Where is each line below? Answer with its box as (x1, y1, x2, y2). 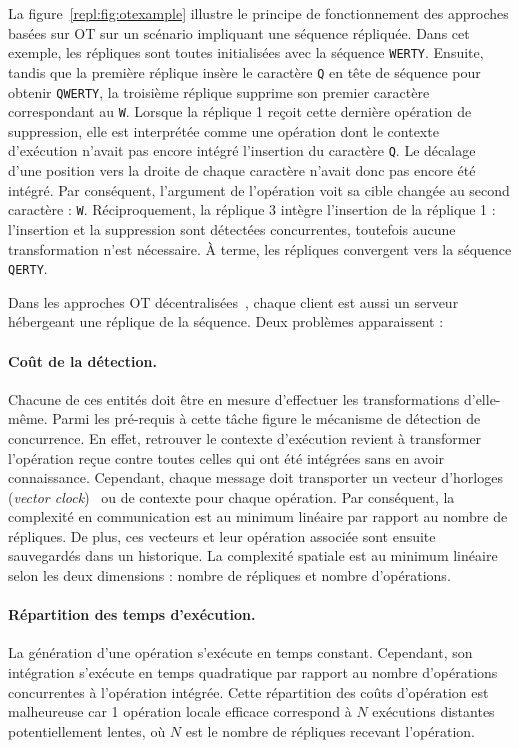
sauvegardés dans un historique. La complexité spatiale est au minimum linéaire (8, 545, 498, 566)
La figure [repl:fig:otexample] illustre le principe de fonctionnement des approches (8, 3, 509, 23)
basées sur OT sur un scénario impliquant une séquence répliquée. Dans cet (8, 22, 470, 43)
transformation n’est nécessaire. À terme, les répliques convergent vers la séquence (8, 238, 512, 259)
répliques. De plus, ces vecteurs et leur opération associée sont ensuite (8, 525, 436, 546)
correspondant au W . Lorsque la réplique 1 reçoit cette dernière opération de (8, 101, 472, 122)
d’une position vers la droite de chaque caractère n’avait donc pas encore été (8, 160, 476, 181)
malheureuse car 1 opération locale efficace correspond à (8, 701, 352, 722)
